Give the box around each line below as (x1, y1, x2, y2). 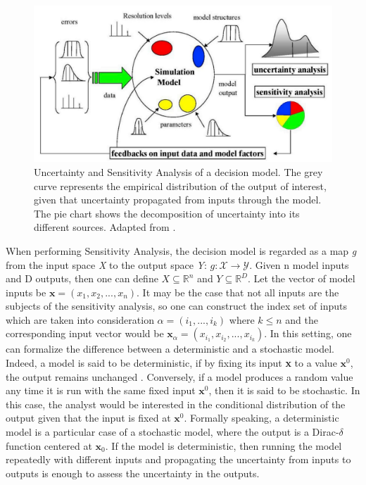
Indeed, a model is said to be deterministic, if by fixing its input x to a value (6, 355, 337, 370)
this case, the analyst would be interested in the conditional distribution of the (6, 396, 346, 411)
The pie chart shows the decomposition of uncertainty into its (34, 206, 300, 220)
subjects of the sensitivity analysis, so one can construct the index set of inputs (6, 298, 347, 313)
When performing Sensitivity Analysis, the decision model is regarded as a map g (6, 243, 357, 258)
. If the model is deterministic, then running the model (105, 438, 342, 453)
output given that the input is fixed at (6, 410, 171, 425)
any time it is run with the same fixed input (6, 383, 196, 398)
